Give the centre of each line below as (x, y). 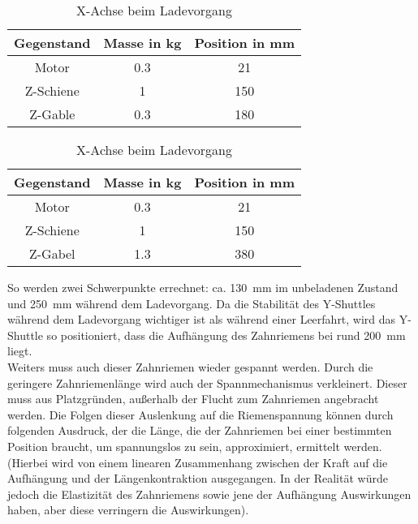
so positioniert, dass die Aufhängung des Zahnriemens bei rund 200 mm (226, 335)
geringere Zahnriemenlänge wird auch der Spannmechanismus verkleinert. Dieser (207, 382)
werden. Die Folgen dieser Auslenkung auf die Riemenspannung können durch (200, 414)
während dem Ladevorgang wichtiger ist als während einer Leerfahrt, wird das (202, 319)
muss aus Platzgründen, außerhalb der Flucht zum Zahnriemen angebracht (193, 399)
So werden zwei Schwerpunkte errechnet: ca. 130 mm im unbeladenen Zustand (203, 287)
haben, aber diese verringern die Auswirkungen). (128, 510)
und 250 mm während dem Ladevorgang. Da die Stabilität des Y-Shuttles (192, 303)
